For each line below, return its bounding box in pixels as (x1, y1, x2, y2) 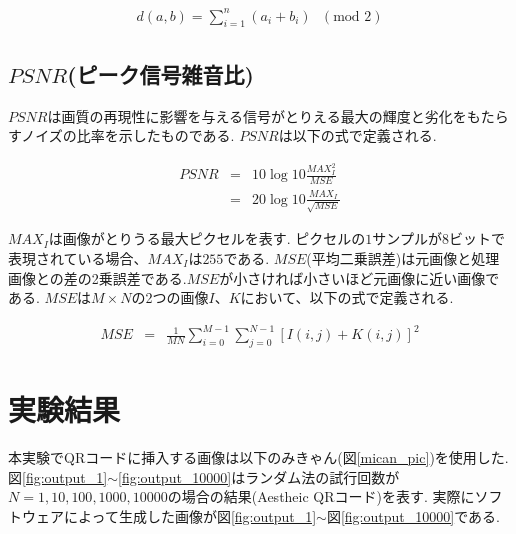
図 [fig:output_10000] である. (326, 505, 500, 526)
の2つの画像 (131, 287, 209, 308)
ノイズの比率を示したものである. (21, 125, 235, 146)
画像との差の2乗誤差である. (8, 267, 187, 288)
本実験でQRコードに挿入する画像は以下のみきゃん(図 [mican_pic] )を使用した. (8, 447, 509, 468)
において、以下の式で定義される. (240, 287, 454, 308)
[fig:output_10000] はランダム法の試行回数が (118, 466, 400, 487)
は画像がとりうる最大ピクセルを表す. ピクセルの (48, 228, 366, 249)
